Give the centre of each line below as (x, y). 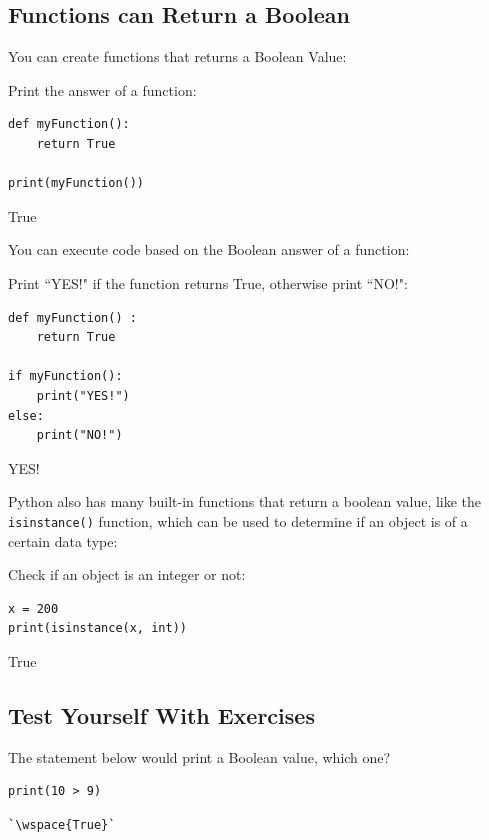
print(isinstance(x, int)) (97, 628)
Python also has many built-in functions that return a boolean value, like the (245, 501)
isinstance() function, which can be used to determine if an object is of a (238, 520)
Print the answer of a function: (102, 89)
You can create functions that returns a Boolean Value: (177, 56)
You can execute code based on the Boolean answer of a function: (209, 249)
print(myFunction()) (76, 183)
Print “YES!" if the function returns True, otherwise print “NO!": (208, 282)
